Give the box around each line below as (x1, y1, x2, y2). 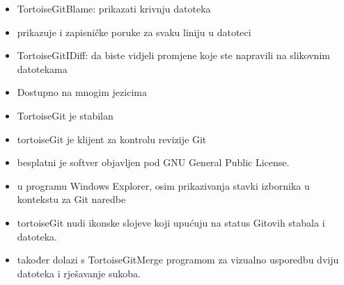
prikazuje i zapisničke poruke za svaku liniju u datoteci (17, 24, 251, 39)
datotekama (17, 61, 68, 76)
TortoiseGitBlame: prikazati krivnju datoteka (17, 1, 211, 15)
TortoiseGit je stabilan (17, 108, 114, 122)
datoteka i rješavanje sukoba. (17, 266, 141, 280)
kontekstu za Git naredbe (17, 192, 126, 206)
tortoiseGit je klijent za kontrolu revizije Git (17, 131, 207, 146)
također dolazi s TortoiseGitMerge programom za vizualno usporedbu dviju (17, 252, 339, 267)
